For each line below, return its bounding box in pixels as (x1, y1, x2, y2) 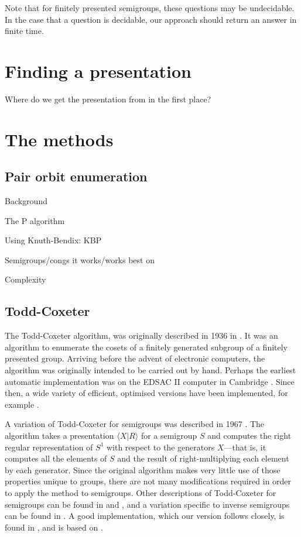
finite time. (5, 25, 44, 37)
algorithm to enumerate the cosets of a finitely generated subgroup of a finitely (5, 340, 288, 353)
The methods (5, 127, 114, 151)
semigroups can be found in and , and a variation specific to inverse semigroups (5, 498, 290, 510)
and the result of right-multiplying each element (117, 452, 289, 464)
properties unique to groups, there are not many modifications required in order (5, 475, 292, 487)
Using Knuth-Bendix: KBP (5, 234, 102, 246)
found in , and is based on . (5, 521, 103, 533)
